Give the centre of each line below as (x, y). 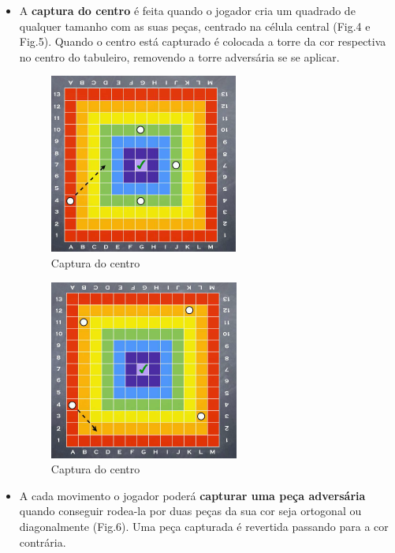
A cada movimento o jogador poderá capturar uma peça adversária (192, 495)
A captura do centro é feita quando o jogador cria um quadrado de (187, 10)
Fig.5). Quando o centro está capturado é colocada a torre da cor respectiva (203, 41)
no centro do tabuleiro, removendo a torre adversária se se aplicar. (179, 56)
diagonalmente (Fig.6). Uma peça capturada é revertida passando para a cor (204, 526)
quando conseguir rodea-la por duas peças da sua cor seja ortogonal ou (190, 511)
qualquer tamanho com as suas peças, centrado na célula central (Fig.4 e (195, 26)
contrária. (43, 542)
